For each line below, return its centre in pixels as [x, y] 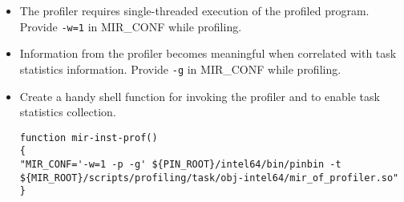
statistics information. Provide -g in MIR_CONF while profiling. [180, 69]
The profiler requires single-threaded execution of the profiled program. [194, 10]
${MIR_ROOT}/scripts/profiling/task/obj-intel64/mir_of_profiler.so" [209, 178]
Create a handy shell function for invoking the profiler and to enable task [200, 96]
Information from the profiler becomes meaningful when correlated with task [208, 53]
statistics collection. [68, 112]
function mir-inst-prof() [89, 137]
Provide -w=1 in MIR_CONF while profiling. [131, 26]
